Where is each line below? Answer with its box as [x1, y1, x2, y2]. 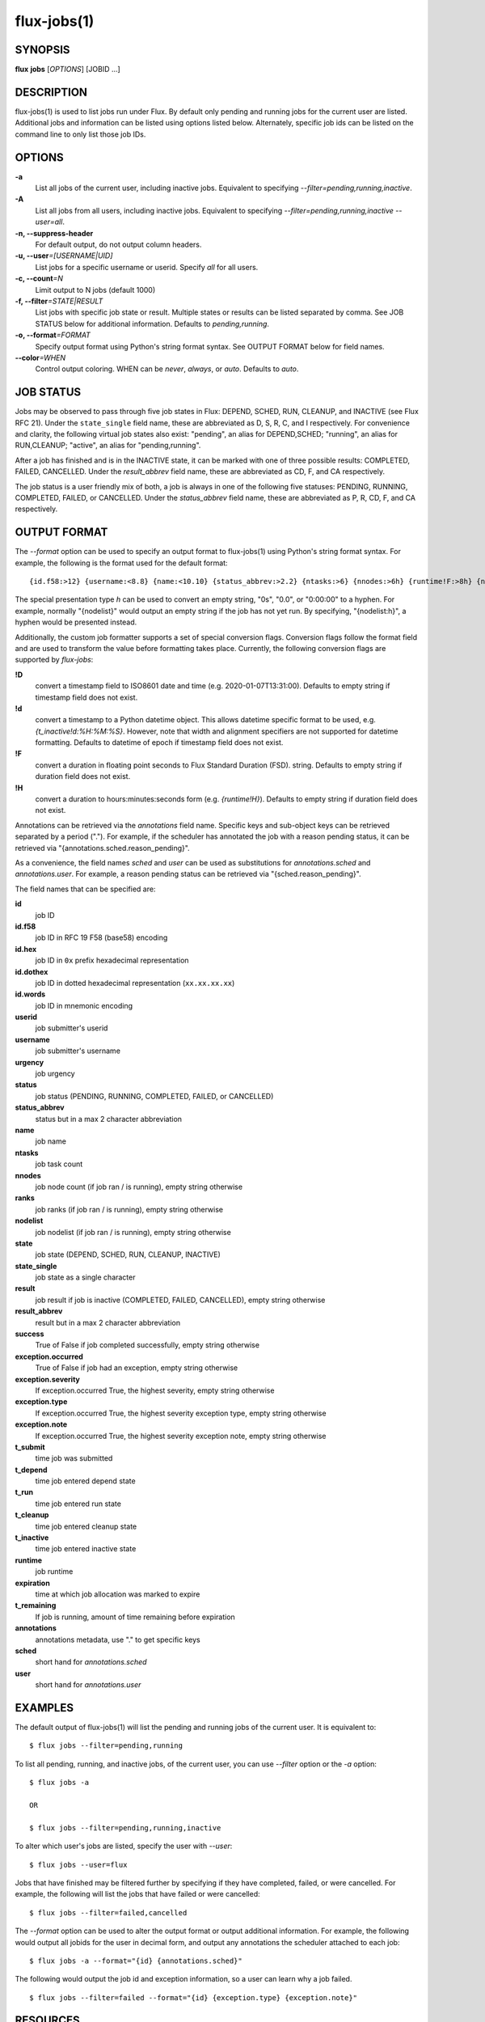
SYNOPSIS [15, 43, 70, 57]
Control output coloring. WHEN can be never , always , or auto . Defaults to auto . [35, 364, 299, 374]
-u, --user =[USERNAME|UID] [15, 251, 113, 260]
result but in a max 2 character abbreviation [35, 1318, 181, 1327]
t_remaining [15, 1601, 57, 1610]
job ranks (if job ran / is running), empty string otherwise [35, 1204, 224, 1214]
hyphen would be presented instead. [15, 617, 137, 627]
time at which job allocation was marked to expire [35, 1589, 200, 1599]
